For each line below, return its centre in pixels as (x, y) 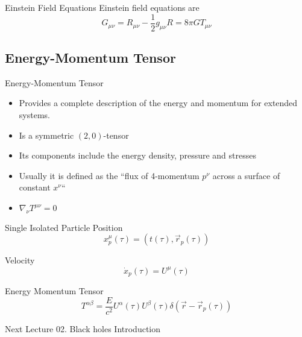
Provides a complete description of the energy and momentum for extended (158, 103)
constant (35, 187)
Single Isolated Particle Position (64, 227)
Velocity (20, 260)
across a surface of (246, 175)
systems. (34, 115)
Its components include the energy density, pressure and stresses (137, 155)
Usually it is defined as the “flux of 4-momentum (109, 175)
